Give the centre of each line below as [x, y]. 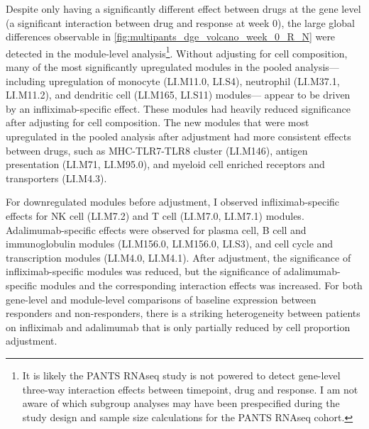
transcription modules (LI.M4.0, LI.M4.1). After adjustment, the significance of [178, 257]
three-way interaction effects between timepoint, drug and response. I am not [190, 389]
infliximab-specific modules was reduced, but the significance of [143, 271]
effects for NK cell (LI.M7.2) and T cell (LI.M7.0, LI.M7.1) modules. [155, 215]
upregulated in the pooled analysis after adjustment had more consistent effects [178, 136]
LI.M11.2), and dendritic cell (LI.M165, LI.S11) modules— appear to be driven [178, 95]
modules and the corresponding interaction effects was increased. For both [201, 285]
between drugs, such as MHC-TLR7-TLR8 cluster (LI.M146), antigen [157, 150]
